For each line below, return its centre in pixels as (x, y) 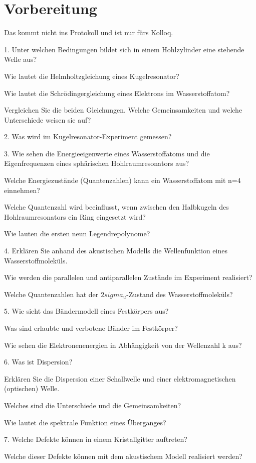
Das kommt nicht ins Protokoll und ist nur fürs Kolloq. (89, 32)
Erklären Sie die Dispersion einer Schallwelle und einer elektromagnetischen (120, 378)
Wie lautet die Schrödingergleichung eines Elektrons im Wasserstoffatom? (117, 93)
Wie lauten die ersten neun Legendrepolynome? (77, 234)
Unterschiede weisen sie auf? (48, 119)
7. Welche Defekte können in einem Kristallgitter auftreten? (96, 439)
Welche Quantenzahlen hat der (51, 294)
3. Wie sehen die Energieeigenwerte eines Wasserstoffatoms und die (107, 153)
